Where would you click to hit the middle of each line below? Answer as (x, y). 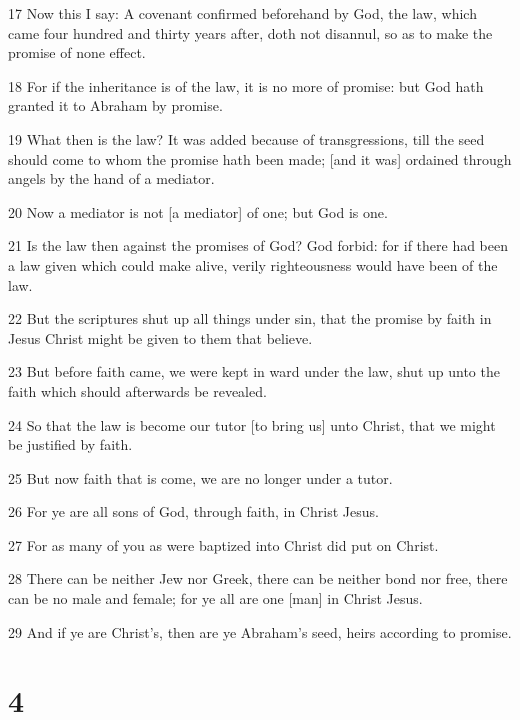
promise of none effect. (77, 52)
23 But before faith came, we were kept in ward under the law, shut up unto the (254, 371)
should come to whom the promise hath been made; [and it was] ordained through (260, 158)
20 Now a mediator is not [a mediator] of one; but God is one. (198, 211)
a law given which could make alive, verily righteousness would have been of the (253, 264)
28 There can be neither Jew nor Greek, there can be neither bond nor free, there (258, 578)
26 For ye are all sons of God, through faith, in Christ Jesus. (193, 511)
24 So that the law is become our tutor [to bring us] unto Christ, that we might (252, 424)
